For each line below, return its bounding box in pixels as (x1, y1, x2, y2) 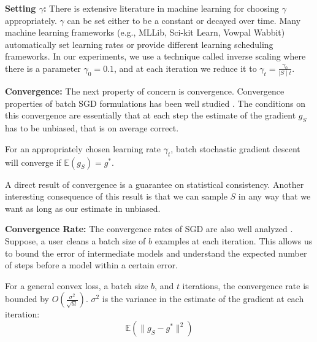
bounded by (5, 292, 49, 305)
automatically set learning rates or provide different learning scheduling (5, 37, 273, 50)
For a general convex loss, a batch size (5, 279, 148, 292)
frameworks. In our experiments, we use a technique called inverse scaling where (5, 50, 306, 63)
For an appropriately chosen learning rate (5, 142, 161, 155)
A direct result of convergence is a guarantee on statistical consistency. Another (5, 177, 304, 190)
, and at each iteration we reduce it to (114, 61, 257, 74)
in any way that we (238, 190, 311, 203)
